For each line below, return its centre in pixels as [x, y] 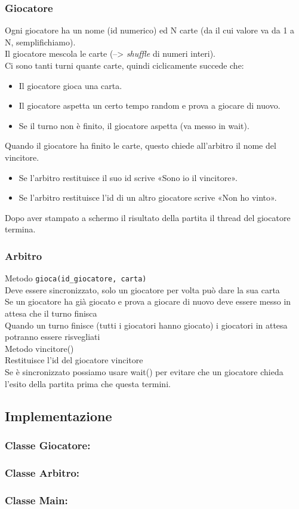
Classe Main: [36, 500]
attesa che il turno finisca [51, 313]
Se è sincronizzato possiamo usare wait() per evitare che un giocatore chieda [144, 371]
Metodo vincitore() [39, 348]
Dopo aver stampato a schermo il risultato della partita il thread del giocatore [148, 217]
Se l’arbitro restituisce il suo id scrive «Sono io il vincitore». [128, 177]
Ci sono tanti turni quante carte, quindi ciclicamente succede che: [124, 65]
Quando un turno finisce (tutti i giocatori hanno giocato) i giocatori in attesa [146, 325]
